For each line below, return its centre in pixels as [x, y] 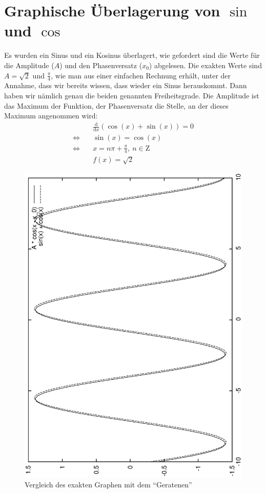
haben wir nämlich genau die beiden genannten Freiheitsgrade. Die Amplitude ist [132, 95]
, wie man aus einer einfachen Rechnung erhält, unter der [141, 75]
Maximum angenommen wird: [51, 116]
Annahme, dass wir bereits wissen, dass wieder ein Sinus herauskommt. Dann [126, 85]
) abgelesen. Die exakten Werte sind [205, 65]
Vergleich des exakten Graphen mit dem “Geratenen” [108, 484]
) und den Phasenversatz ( [101, 65]
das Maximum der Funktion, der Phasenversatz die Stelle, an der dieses [116, 105]
